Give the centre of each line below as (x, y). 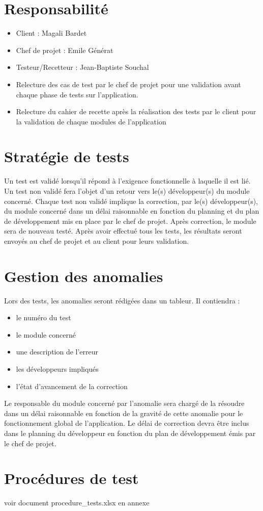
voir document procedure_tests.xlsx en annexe (77, 503)
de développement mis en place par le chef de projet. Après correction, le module (130, 221)
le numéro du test (43, 317)
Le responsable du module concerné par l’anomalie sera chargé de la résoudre (124, 403)
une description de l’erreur (57, 352)
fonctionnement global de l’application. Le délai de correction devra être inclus (127, 423)
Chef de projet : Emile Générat (65, 50)
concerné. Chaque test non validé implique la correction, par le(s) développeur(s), (131, 201)
